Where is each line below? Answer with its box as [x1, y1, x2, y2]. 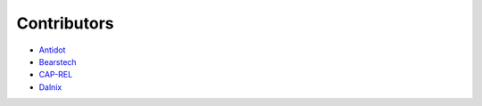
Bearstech [38, 56, 77, 67]
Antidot [38, 45, 66, 55]
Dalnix [38, 81, 62, 93]
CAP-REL [38, 69, 73, 80]
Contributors [16, 13, 115, 33]
